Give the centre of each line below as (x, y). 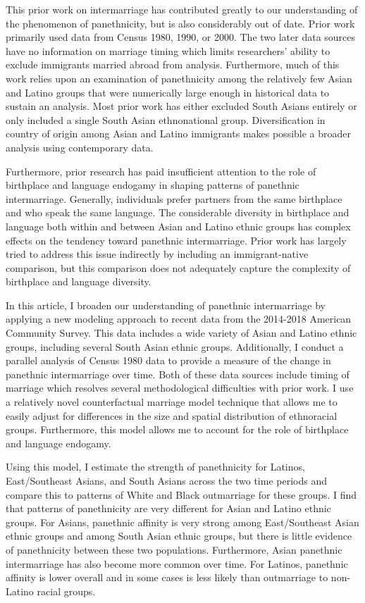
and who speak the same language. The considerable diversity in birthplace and (178, 212)
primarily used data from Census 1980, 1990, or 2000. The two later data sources (181, 37)
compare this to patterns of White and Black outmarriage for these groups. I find (181, 494)
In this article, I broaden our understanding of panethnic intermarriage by (166, 305)
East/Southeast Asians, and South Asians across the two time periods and (166, 480)
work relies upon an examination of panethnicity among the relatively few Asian (179, 78)
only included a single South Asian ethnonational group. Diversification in (166, 119)
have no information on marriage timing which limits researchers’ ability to (168, 50)
